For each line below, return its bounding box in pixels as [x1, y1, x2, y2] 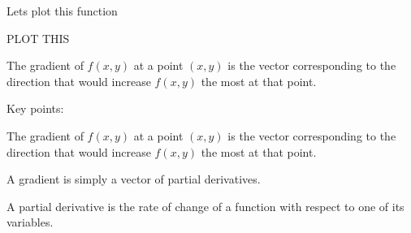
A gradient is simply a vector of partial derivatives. [6, 170, 261, 188]
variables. [6, 214, 54, 231]
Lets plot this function [6, 2, 118, 19]
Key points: [6, 100, 64, 117]
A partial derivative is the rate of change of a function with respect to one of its [6, 197, 405, 214]
